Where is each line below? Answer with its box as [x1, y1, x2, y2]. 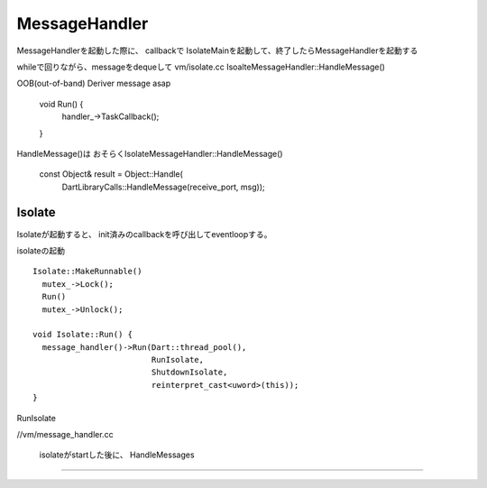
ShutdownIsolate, [151, 367, 228, 378]
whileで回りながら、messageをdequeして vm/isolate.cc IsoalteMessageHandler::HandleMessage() [16, 61, 385, 72]
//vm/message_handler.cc [16, 429, 114, 440]
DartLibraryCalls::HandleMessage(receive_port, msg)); [61, 181, 265, 192]
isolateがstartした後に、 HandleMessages [39, 449, 195, 460]
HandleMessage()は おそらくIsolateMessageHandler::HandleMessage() [16, 148, 283, 159]
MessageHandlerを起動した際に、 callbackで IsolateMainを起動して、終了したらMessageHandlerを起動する [16, 45, 418, 56]
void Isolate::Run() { [32, 329, 133, 340]
